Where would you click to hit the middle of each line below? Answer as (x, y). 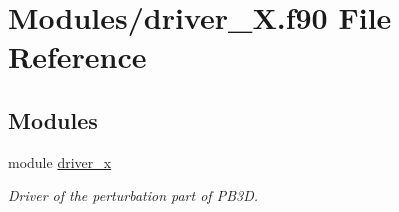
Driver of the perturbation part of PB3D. (133, 195)
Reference (77, 56)
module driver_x (60, 161)
